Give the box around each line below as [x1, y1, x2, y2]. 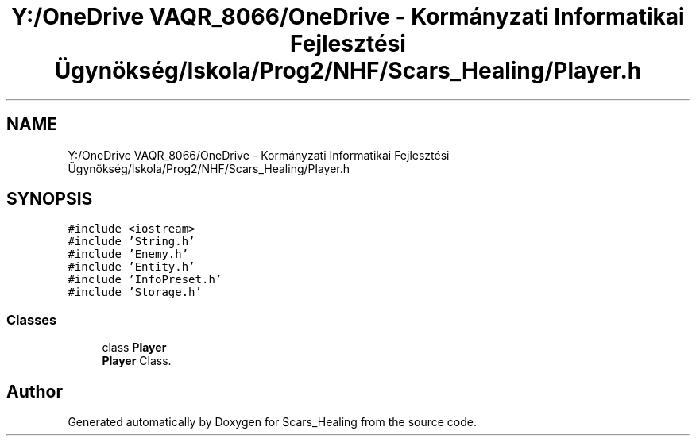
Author [6, 381, 63, 402]
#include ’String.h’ [68, 235, 195, 248]
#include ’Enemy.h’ [68, 248, 189, 261]
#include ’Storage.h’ [68, 286, 202, 299]
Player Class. [102, 354, 172, 368]
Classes [6, 311, 57, 328]
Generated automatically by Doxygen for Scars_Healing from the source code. [68, 415, 478, 429]
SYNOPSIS [6, 189, 93, 209]
